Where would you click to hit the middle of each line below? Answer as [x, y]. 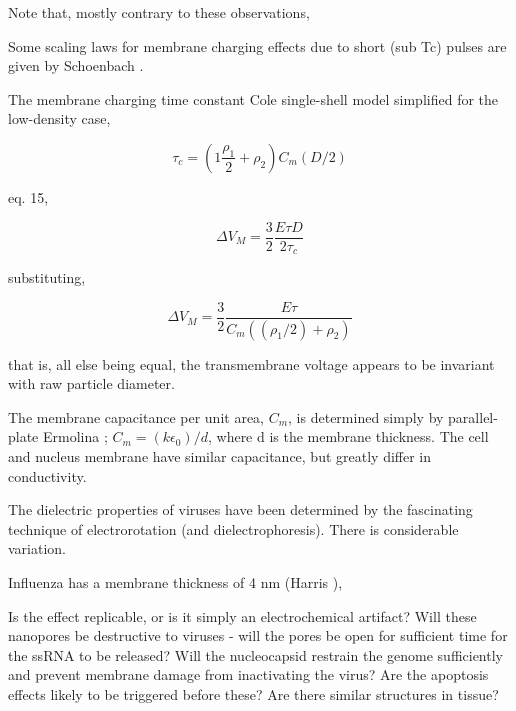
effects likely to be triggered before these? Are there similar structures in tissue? [253, 693]
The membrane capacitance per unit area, [136, 416]
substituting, [47, 277]
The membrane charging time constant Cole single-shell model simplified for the [253, 98]
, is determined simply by [366, 416]
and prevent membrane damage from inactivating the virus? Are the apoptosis [248, 674]
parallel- [473, 416]
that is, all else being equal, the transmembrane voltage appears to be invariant [251, 363]
